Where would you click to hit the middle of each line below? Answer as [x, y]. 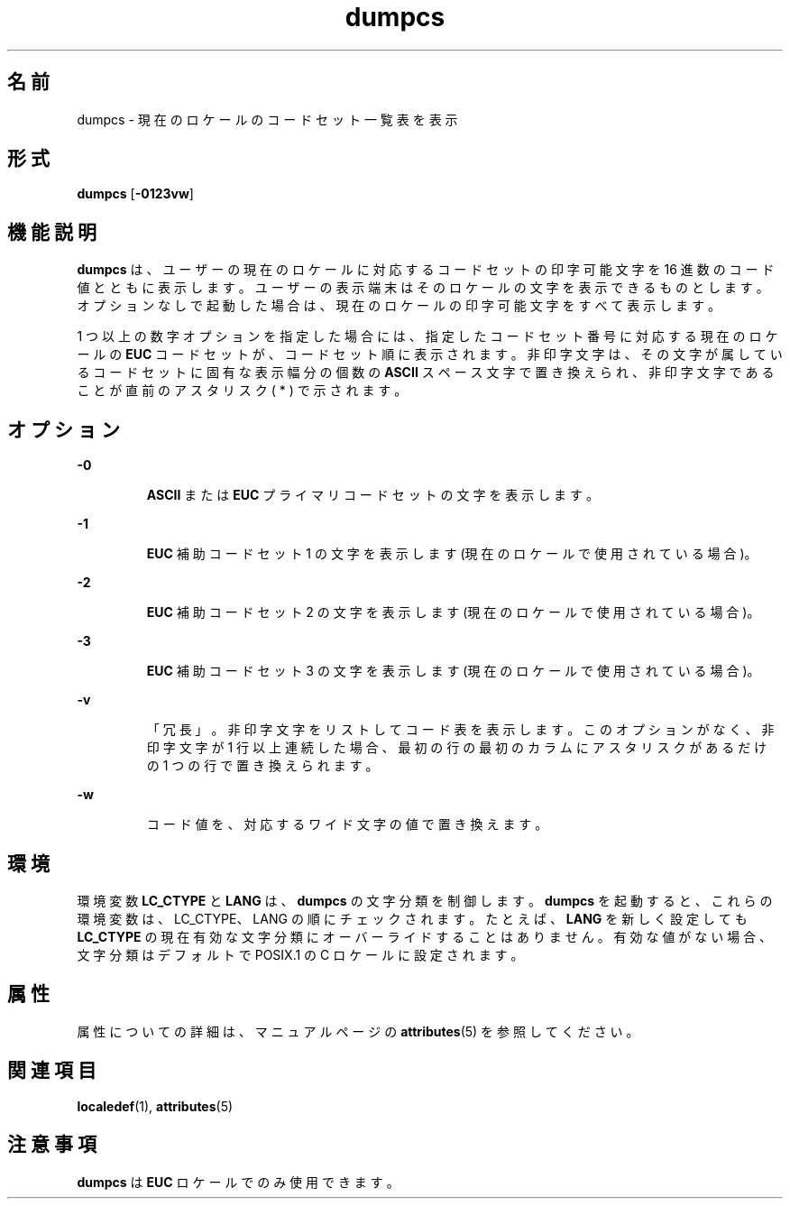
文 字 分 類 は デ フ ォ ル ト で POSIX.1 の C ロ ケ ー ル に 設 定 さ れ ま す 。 [300, 954]
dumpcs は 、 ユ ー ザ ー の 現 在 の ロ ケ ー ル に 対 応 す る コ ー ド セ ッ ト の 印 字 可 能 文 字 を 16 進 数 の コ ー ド [426, 270]
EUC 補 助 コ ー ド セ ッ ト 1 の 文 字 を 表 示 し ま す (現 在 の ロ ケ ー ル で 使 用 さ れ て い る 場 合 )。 [452, 554]
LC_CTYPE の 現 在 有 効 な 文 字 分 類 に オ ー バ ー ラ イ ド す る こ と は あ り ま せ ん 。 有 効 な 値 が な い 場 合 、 [425, 936]
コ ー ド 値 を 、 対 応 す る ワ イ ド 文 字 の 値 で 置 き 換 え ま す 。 [347, 824]
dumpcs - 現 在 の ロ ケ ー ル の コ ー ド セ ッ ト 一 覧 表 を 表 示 [267, 119]
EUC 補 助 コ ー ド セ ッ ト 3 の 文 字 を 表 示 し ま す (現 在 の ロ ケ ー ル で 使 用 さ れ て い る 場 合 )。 [453, 671]
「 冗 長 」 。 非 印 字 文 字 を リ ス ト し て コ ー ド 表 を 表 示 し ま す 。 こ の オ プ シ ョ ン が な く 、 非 [460, 730]
